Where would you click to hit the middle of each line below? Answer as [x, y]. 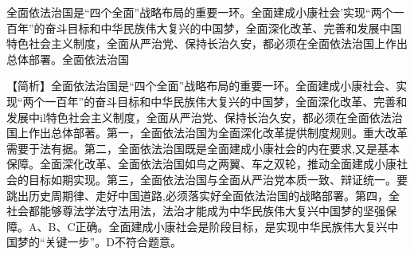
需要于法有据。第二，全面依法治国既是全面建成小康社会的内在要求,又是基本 [203, 148]
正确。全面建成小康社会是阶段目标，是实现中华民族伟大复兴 [231, 226]
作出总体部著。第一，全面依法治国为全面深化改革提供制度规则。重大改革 [218, 133]
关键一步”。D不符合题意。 [113, 242]
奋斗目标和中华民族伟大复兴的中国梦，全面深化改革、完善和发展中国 [223, 27]
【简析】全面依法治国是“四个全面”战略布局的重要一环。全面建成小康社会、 [201, 86]
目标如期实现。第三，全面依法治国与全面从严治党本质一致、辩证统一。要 [218, 179]
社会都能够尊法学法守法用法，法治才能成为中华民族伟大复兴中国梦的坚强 [196, 211]
